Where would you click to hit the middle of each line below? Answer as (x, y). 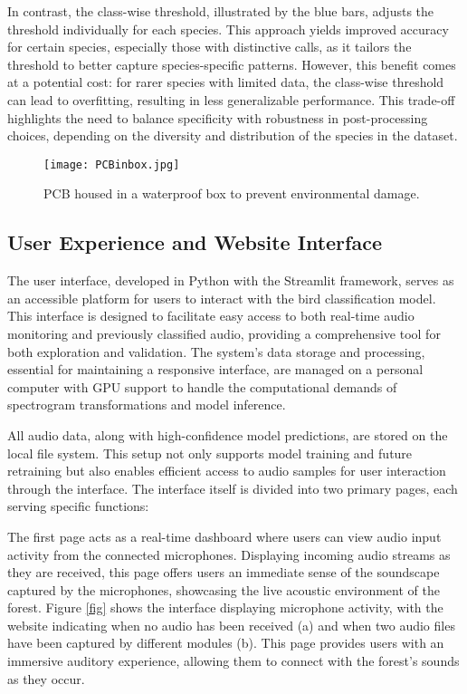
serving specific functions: (78, 506)
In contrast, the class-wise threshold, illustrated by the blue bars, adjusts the (221, 11)
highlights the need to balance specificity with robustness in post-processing (218, 117)
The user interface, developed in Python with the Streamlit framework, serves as (231, 280)
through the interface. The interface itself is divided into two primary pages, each (233, 488)
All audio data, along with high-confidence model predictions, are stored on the (228, 434)
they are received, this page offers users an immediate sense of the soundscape (224, 572)
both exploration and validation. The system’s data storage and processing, (216, 351)
